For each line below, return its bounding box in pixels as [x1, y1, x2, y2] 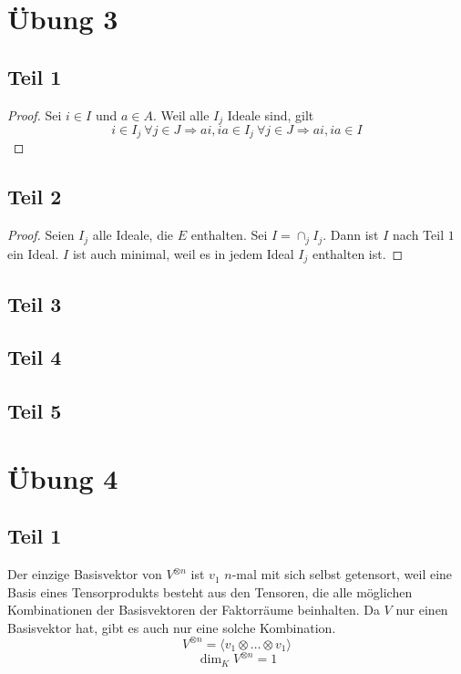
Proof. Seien [7, 225, 75, 244]
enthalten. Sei [190, 225, 268, 244]
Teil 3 [7, 289, 62, 317]
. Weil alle [152, 105, 210, 124]
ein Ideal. [7, 244, 59, 263]
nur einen [395, 600, 448, 619]
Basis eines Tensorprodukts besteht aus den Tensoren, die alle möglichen [7, 582, 413, 601]
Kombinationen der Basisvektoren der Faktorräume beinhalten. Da [7, 600, 380, 619]
